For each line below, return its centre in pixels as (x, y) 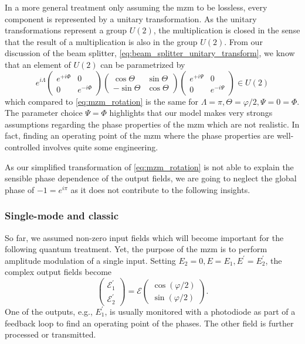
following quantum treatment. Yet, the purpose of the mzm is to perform (136, 249)
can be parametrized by (143, 64)
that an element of (38, 64)
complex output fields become (58, 272)
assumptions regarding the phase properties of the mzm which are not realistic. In (152, 124)
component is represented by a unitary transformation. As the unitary (131, 18)
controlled (23, 147)
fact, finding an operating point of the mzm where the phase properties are (140, 135)
